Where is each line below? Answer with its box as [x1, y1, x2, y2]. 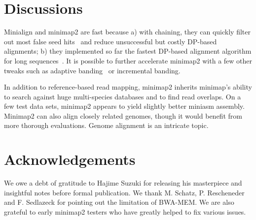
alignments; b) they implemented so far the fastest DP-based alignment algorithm [4, 46, 252, 56]
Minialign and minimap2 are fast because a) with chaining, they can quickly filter [4, 27, 251, 37]
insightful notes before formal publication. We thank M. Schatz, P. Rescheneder [4, 187, 245, 197]
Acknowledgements [4, 149, 136, 169]
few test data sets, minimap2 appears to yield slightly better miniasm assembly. [4, 101, 245, 111]
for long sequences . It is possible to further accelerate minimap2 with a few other [4, 55, 253, 65]
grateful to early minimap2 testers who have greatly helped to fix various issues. [4, 206, 246, 217]
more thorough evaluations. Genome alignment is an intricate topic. [4, 120, 209, 130]
